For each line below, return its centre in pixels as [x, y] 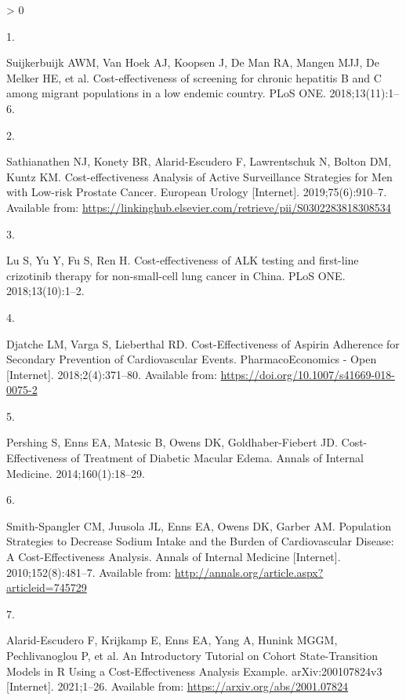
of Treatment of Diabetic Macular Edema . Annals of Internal [217, 458]
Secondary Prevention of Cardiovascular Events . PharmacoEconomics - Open [192, 359]
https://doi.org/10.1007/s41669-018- [308, 374]
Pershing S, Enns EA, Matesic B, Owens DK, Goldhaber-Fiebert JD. [172, 442]
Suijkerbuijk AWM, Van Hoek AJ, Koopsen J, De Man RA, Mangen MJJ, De [193, 62]
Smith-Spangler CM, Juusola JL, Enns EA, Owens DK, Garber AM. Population [199, 525]
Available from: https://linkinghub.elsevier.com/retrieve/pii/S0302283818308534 [199, 207]
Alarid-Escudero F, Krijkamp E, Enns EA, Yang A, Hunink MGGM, [172, 640]
